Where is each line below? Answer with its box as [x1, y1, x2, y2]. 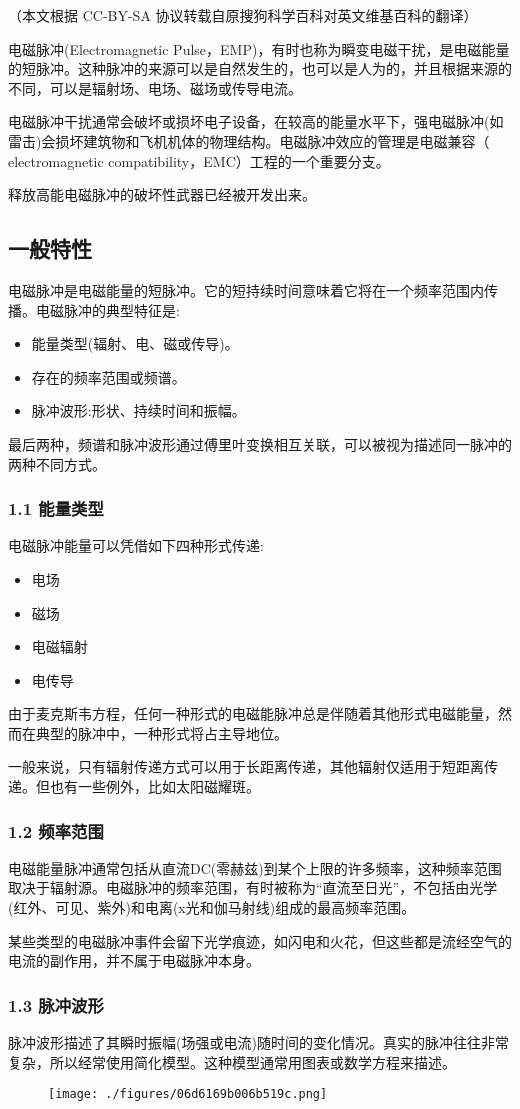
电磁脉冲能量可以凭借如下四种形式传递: [8, 535, 264, 556]
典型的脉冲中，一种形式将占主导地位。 [35, 722, 288, 743]
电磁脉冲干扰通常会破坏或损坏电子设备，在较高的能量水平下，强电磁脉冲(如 [8, 111, 504, 132]
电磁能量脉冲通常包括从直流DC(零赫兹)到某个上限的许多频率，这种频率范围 [8, 857, 502, 878]
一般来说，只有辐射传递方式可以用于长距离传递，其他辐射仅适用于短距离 [8, 756, 484, 777]
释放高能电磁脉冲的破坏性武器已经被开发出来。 [8, 184, 316, 205]
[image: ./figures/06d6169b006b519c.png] [48, 1087, 328, 1102]
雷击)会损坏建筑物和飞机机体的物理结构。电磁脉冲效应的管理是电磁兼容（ [8, 130, 490, 151]
